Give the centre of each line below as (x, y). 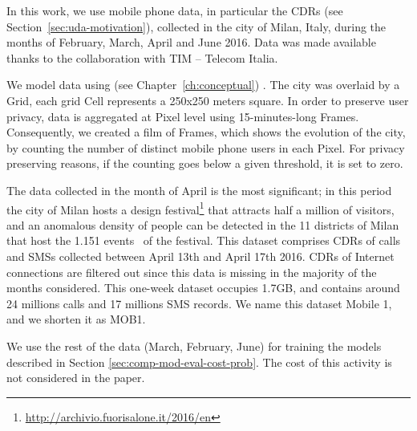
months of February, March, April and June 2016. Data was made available (191, 42)
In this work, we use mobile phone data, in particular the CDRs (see (175, 10)
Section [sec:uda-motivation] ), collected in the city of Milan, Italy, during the (196, 26)
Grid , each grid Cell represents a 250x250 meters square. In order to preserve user (208, 100)
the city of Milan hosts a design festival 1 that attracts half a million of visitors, (200, 208)
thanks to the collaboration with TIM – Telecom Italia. (142, 57)
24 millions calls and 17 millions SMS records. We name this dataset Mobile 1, (199, 303)
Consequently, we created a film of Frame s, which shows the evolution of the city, (206, 132)
